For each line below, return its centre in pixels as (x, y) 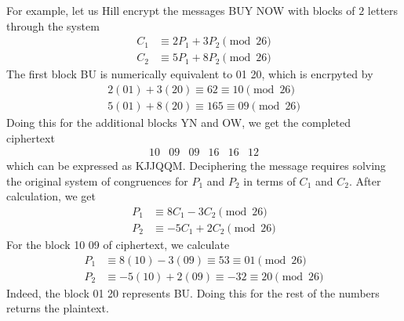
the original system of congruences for (97, 180)
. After (365, 180)
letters (383, 10)
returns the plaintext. (58, 308)
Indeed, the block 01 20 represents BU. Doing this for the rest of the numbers (193, 292)
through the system (53, 25)
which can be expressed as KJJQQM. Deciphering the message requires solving (196, 166)
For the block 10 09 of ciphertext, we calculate (118, 244)
